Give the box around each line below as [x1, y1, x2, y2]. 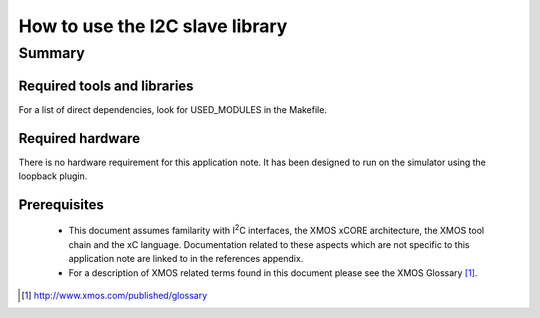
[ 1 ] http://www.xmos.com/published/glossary [21, 289, 208, 301]
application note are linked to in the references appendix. [68, 253, 304, 265]
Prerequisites [18, 196, 104, 213]
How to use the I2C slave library [18, 15, 288, 37]
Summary [18, 44, 85, 62]
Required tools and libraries [18, 77, 194, 94]
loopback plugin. [18, 170, 88, 182]
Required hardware [18, 130, 140, 147]
